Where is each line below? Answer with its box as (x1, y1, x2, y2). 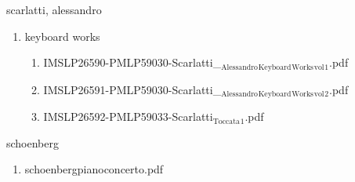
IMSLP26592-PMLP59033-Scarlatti (43, 108, 213, 125)
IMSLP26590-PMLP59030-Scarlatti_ (43, 54, 222, 71)
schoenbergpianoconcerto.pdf (24, 161, 164, 177)
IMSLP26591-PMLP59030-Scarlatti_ (43, 81, 222, 97)
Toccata (212, 117, 240, 126)
